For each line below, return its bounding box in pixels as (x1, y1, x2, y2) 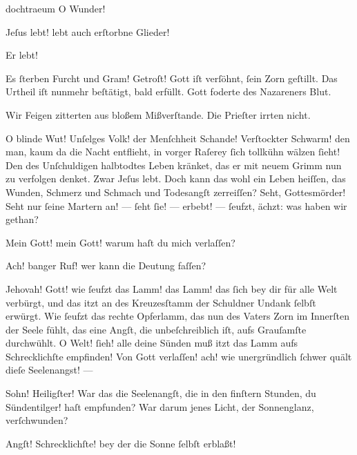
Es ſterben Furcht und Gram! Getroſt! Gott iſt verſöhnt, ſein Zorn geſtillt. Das (6, 70, 338, 85)
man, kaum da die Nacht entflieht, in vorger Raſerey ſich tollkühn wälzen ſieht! (6, 144, 340, 159)
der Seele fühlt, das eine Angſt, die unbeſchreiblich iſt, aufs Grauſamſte (6, 322, 307, 336)
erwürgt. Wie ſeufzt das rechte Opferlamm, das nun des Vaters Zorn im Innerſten (6, 309, 349, 323)
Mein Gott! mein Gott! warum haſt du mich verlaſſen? (6, 235, 235, 249)
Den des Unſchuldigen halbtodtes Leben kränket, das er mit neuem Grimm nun (6, 157, 342, 172)
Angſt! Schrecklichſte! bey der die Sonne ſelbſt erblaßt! (6, 436, 236, 450)
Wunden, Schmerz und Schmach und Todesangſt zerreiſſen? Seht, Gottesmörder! (6, 184, 346, 199)
